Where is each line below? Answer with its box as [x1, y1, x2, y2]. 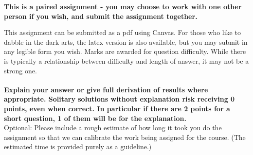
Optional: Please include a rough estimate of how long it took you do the [4, 122, 222, 133]
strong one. [4, 65, 37, 75]
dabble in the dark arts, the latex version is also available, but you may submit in [4, 36, 248, 47]
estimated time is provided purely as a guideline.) [4, 141, 152, 152]
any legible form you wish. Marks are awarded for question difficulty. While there [4, 46, 246, 56]
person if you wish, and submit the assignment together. [4, 11, 198, 21]
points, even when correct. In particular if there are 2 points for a [4, 103, 230, 113]
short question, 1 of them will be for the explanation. [4, 113, 186, 123]
